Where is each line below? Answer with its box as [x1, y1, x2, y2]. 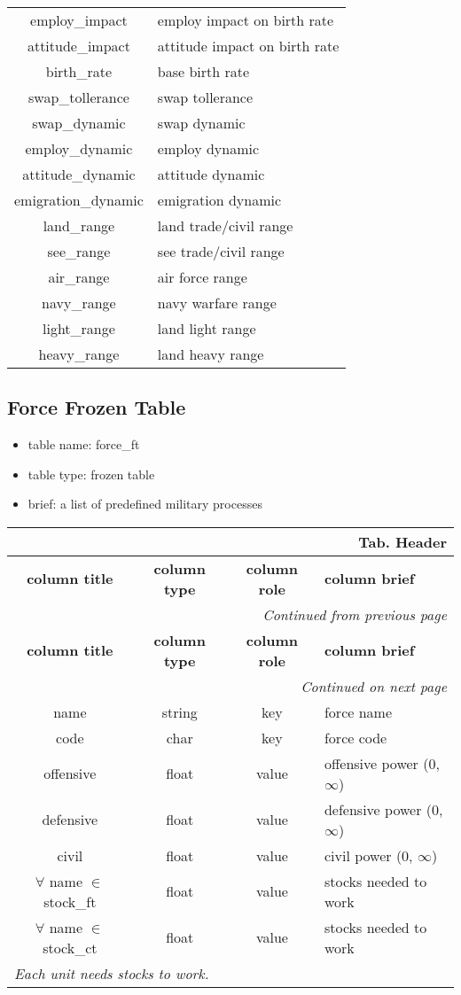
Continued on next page [301, 675, 447, 696]
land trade [157, 215, 222, 236]
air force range [157, 267, 247, 287]
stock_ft [43, 890, 97, 912]
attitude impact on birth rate [157, 35, 340, 56]
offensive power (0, [324, 752, 440, 773]
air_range [48, 267, 110, 287]
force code [324, 727, 387, 748]
